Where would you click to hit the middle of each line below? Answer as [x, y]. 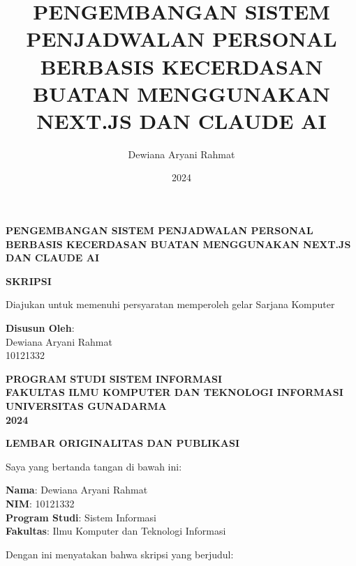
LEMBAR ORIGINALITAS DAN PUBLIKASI [123, 443]
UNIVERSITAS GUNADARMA [86, 406]
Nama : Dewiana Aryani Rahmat [77, 490]
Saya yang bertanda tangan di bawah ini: [94, 466]
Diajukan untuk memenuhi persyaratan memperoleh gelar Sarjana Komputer [170, 304]
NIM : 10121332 [40, 503]
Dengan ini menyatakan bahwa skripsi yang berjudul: [120, 554]
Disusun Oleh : [40, 328]
